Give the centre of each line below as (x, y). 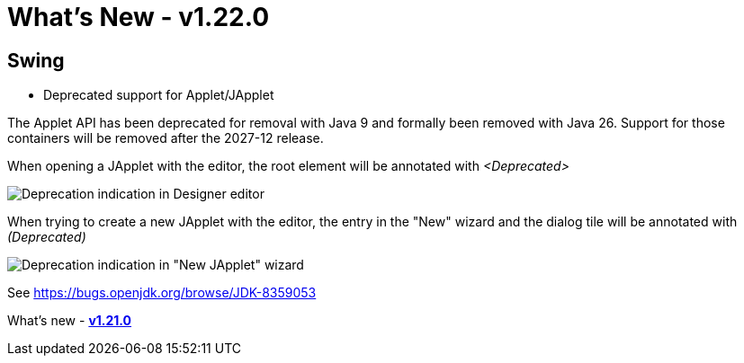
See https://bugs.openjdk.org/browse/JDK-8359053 (162, 293)
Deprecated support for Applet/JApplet (159, 95)
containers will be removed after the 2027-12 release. (166, 138)
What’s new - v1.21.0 (70, 321)
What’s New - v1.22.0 (139, 17)
